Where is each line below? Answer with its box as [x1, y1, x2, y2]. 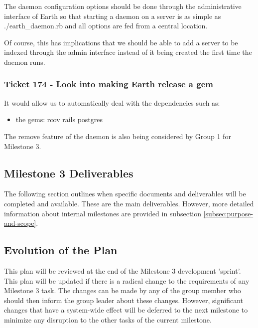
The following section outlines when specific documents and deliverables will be [4, 188, 246, 199]
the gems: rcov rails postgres [15, 114, 103, 125]
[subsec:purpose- [203, 208, 254, 218]
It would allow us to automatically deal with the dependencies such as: [4, 97, 220, 108]
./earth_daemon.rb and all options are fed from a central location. [4, 20, 208, 31]
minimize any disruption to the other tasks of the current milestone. [4, 314, 212, 325]
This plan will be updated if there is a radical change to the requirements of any [4, 275, 250, 286]
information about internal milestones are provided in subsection [4, 208, 202, 218]
